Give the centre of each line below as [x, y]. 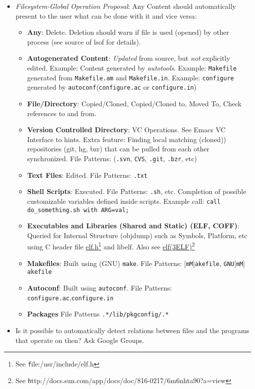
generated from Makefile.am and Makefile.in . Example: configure [130, 77]
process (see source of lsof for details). [84, 41]
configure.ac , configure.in [70, 297]
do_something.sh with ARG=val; [78, 210]
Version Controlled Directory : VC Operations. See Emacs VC [126, 130]
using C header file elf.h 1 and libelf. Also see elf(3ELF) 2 [111, 246]
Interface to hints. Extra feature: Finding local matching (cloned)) [127, 139]
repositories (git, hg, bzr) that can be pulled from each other [118, 149]
